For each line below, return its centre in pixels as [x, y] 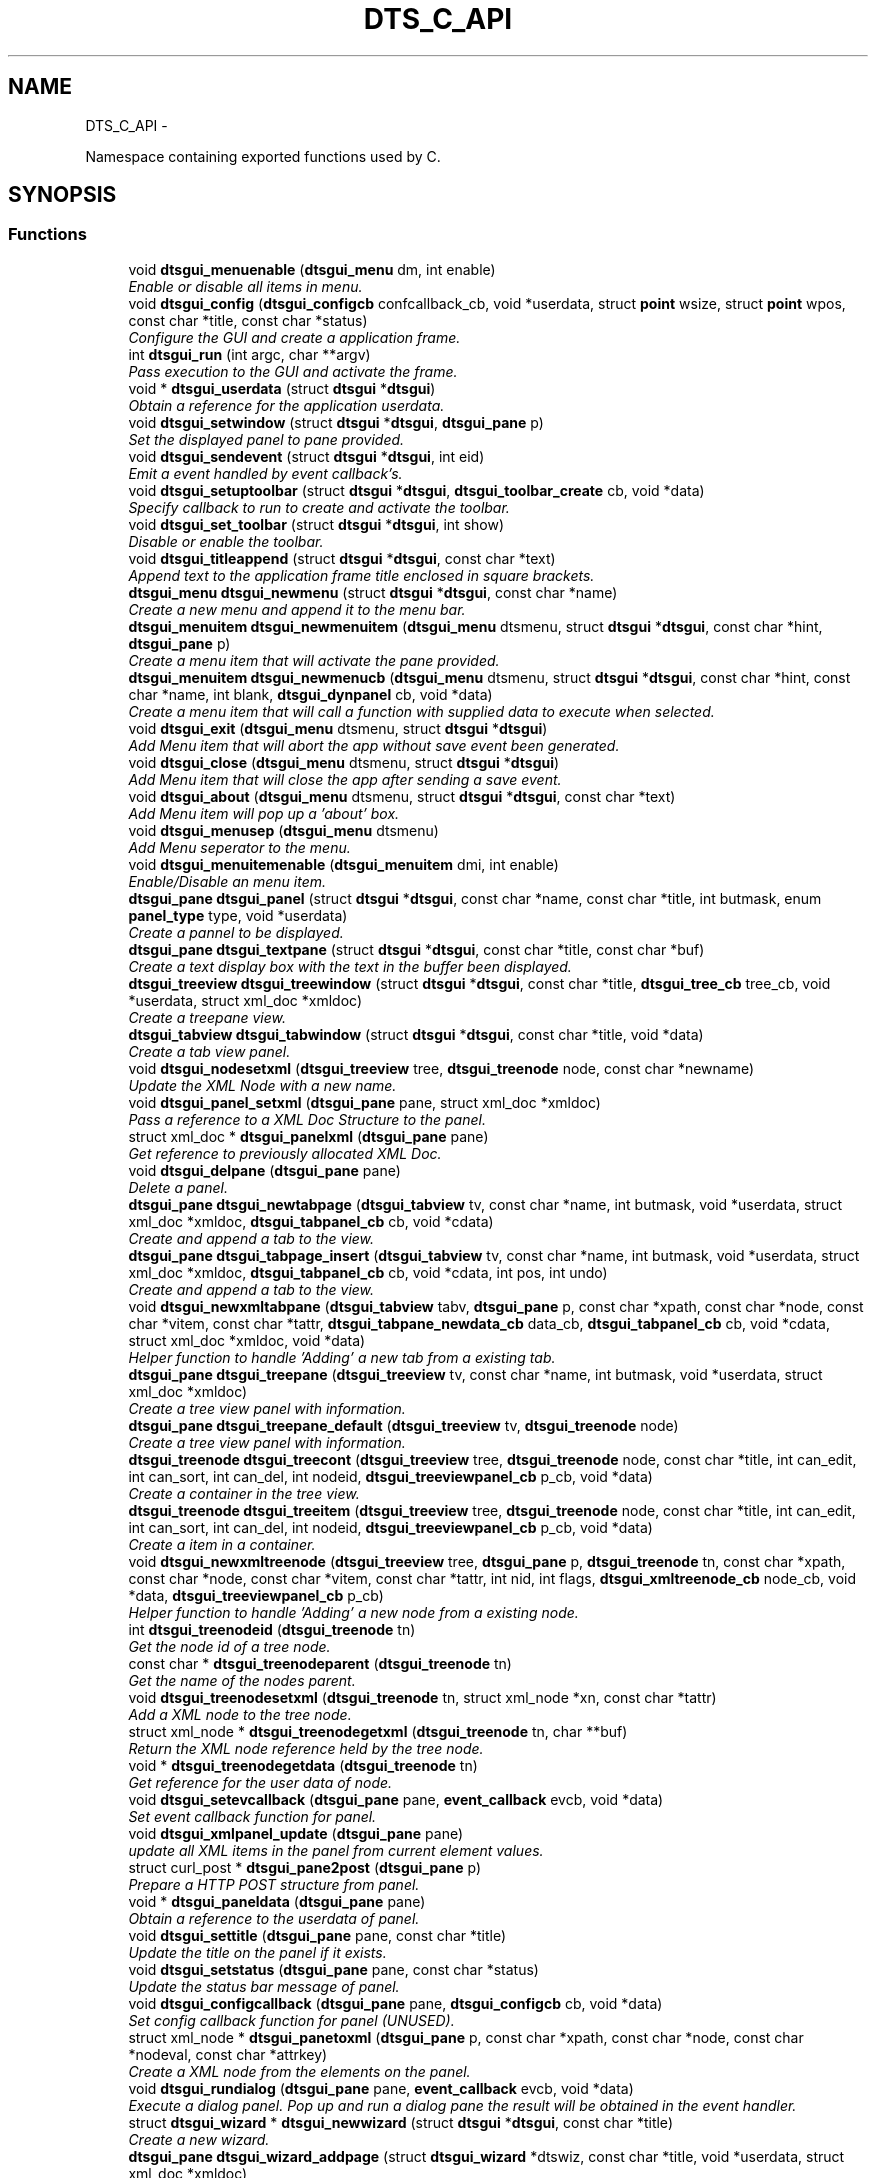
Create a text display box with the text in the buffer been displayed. [350, 966]
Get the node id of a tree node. [229, 1646]
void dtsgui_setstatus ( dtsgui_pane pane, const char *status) [333, 1969]
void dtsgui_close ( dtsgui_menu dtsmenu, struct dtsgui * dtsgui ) [344, 762]
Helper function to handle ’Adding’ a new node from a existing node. [353, 1612]
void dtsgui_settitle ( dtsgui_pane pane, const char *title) [317, 1935]
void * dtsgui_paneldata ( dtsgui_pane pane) [277, 1901]
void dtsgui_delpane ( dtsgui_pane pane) [264, 1170]
